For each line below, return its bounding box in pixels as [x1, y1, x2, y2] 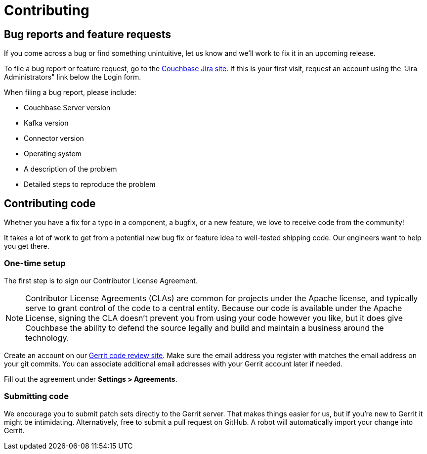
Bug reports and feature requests [4, 28, 171, 41]
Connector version [24, 134, 84, 143]
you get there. [4, 242, 49, 251]
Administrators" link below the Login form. [4, 73, 141, 82]
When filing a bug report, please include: [4, 88, 136, 97]
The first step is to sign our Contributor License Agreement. [4, 276, 198, 285]
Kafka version [24, 119, 69, 128]
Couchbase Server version [24, 103, 111, 112]
